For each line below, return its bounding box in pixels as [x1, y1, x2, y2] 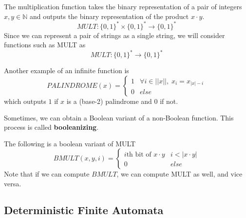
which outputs [4, 96, 46, 106]
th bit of [126, 151, 151, 159]
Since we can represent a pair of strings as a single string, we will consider [4, 30, 225, 40]
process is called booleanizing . [4, 122, 99, 132]
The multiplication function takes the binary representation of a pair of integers [4, 1, 242, 11]
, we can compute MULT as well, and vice [116, 169, 243, 179]
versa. [4, 178, 21, 188]
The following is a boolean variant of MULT [4, 138, 136, 148]
